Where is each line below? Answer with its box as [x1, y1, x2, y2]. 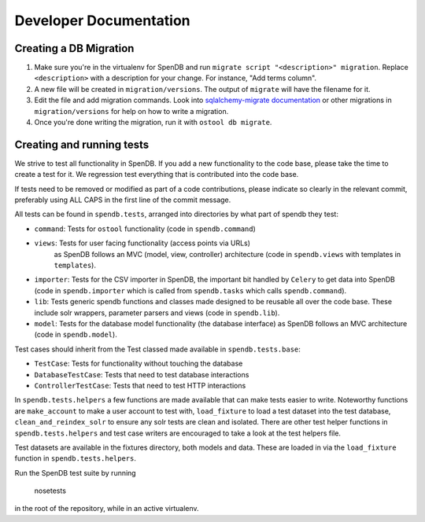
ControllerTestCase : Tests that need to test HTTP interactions [34, 380, 246, 390]
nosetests [34, 486, 67, 495]
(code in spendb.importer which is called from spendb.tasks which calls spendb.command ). [34, 285, 347, 295]
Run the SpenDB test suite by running [14, 468, 137, 477]
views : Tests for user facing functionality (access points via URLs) [34, 238, 251, 248]
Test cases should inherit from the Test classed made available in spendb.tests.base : [14, 344, 301, 354]
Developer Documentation [14, 12, 190, 29]
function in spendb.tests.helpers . [14, 454, 137, 463]
